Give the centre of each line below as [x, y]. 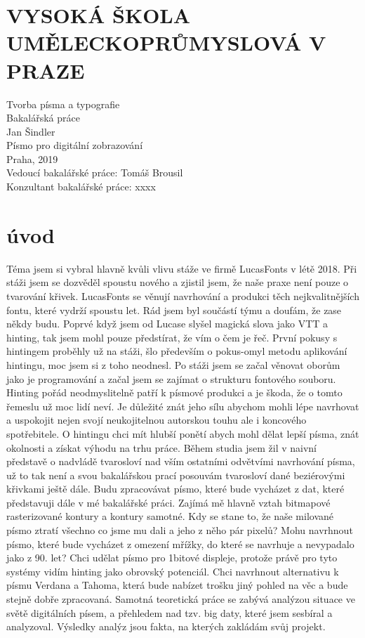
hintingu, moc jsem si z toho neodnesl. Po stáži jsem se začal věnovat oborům [173, 364]
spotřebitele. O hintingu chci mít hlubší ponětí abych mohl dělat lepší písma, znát [183, 433]
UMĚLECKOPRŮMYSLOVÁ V [166, 43]
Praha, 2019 [32, 158]
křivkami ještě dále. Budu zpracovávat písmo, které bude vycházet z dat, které [175, 489]
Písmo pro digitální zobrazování [75, 145]
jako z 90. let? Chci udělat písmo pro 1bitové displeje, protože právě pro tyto [172, 558]
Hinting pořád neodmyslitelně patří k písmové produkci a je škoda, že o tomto [174, 392]
